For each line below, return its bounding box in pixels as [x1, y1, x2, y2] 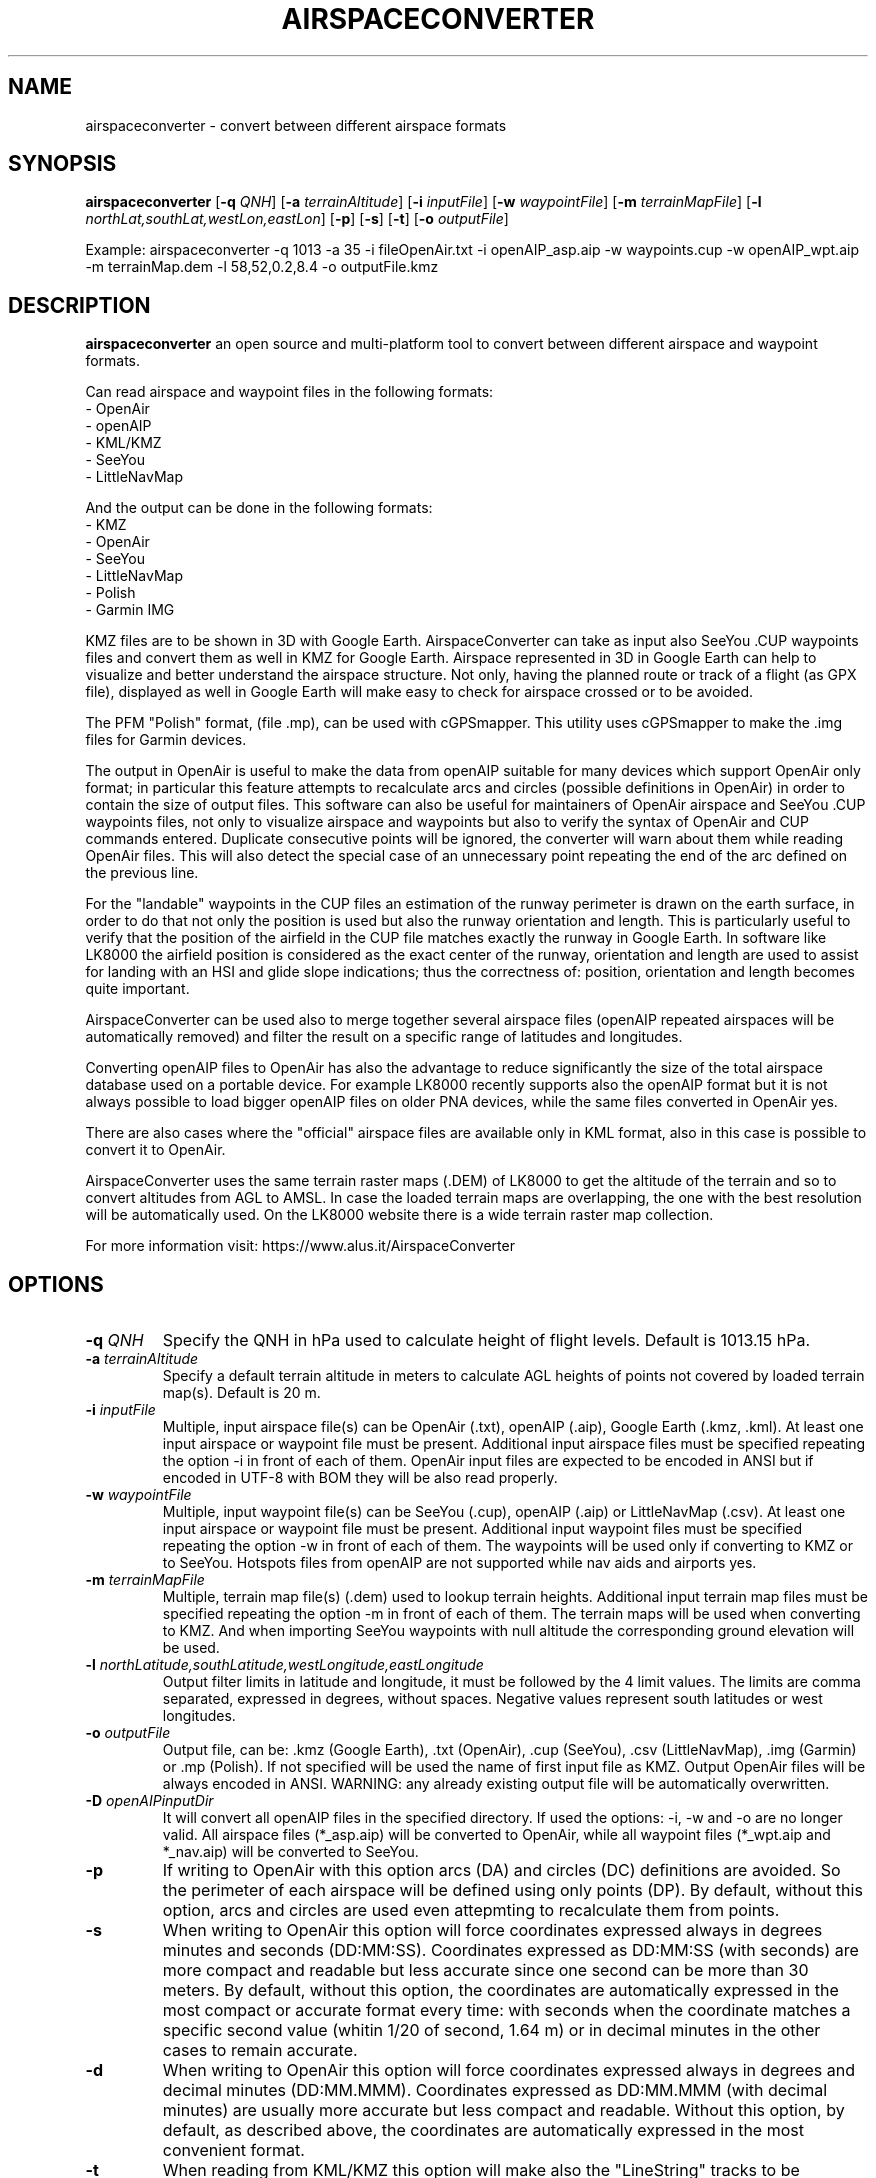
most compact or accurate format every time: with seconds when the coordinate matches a [162, 2000, 851, 2021]
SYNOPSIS [8, 151, 117, 177]
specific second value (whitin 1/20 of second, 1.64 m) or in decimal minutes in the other [162, 2020, 821, 2041]
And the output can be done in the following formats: [85, 499, 433, 517]
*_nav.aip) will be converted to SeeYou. [162, 1843, 419, 1861]
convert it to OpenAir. [85, 1141, 226, 1159]
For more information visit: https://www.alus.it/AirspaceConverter [85, 1237, 515, 1255]
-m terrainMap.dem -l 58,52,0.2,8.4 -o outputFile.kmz [85, 258, 439, 276]
